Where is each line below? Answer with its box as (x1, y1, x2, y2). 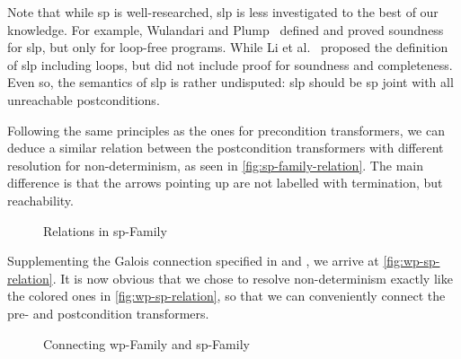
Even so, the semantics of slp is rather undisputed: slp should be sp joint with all (7, 73, 454, 92)
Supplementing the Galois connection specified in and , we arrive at (7, 251, 379, 270)
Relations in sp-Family (43, 221, 167, 240)
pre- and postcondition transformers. (7, 303, 209, 322)
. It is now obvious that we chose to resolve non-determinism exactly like (52, 268, 453, 287)
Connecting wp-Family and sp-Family (43, 334, 250, 353)
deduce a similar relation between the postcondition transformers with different (7, 138, 444, 157)
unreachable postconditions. (7, 90, 160, 109)
